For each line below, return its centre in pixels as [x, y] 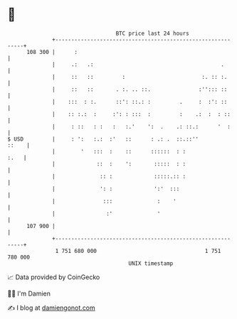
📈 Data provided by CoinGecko [54, 277]
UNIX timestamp [151, 263]
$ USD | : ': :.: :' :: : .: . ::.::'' [103, 139]
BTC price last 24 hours [153, 33]
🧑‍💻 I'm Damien [29, 293]
